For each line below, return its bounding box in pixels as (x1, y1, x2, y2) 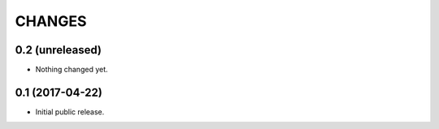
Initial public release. (35, 106, 105, 117)
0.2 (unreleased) (15, 43, 102, 57)
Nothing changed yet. (35, 65, 109, 75)
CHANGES (15, 12, 87, 30)
